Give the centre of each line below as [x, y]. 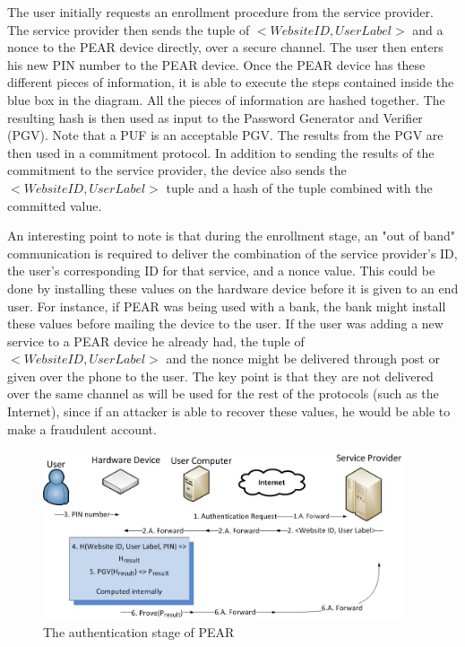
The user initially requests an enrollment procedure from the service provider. [220, 12]
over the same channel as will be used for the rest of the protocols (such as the [223, 393]
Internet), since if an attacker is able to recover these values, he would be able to [229, 411]
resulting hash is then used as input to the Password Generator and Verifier [215, 117]
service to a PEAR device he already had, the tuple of [156, 341]
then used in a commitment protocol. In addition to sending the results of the [221, 152]
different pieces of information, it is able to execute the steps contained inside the [231, 82]
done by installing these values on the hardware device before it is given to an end [233, 288]
